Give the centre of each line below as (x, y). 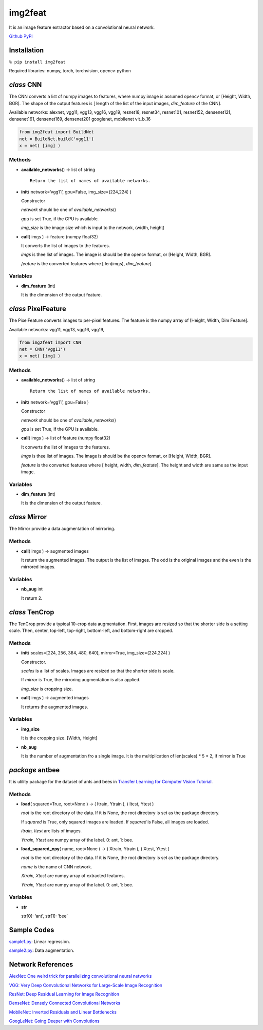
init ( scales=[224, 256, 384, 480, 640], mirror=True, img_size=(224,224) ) (96, 653)
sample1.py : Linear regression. (39, 941)
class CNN (26, 85)
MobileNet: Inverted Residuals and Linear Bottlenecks (63, 1012)
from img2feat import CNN (50, 342)
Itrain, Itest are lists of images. (52, 831)
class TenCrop (32, 612)
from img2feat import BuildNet (57, 132)
